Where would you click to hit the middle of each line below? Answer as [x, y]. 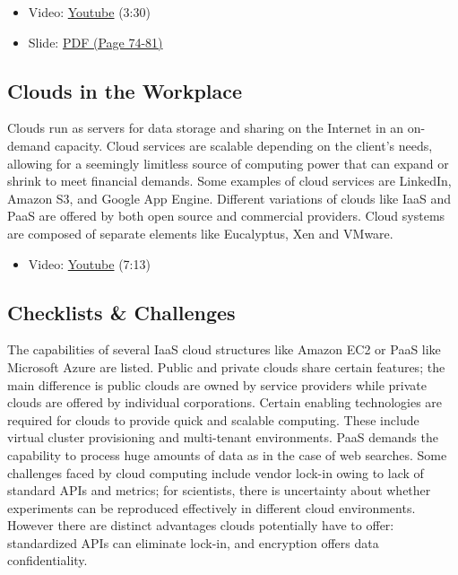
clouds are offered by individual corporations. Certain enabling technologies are [225, 402]
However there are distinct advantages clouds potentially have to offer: [201, 525]
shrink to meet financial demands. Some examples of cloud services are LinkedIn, [229, 181]
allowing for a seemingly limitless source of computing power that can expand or [228, 163]
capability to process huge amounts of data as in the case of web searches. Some [227, 454]
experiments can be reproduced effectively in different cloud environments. [212, 507]
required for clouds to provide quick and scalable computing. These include [213, 419]
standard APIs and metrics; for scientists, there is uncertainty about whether [219, 490]
